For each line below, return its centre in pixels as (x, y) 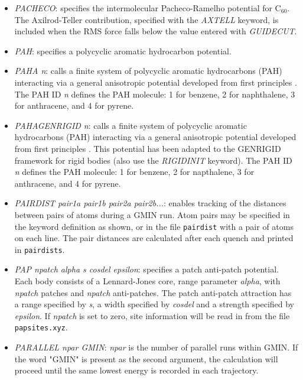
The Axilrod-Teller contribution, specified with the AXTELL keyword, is (146, 19)
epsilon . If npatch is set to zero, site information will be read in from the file (152, 315)
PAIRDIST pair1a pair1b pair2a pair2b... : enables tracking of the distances (150, 203)
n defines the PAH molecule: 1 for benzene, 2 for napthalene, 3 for (134, 172)
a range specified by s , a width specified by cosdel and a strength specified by (154, 304)
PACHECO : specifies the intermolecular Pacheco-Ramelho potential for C (148, 8)
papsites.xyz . (41, 327)
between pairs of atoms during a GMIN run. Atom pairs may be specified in (152, 214)
